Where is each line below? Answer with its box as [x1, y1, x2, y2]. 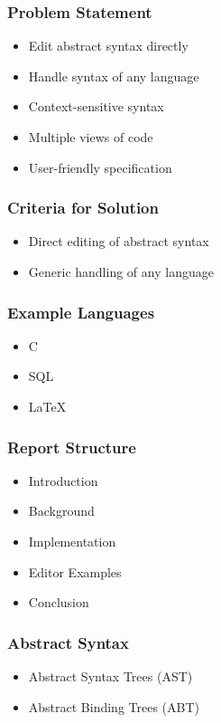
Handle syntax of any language [28, 66, 199, 85]
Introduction [28, 471, 98, 490]
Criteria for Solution [7, 196, 159, 219]
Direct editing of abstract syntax [28, 232, 209, 251]
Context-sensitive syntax [28, 97, 164, 116]
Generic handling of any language [28, 262, 214, 281]
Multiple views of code [28, 128, 153, 146]
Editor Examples [28, 562, 122, 581]
